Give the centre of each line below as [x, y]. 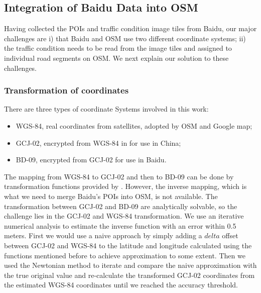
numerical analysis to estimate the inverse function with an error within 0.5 [120, 225]
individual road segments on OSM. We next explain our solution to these [116, 58]
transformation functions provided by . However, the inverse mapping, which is [125, 186]
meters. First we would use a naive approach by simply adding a [103, 235]
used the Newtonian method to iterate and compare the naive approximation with [130, 265]
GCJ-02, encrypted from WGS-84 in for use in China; [98, 142]
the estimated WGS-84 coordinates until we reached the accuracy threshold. [121, 285]
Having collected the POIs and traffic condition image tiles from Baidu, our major [130, 28]
